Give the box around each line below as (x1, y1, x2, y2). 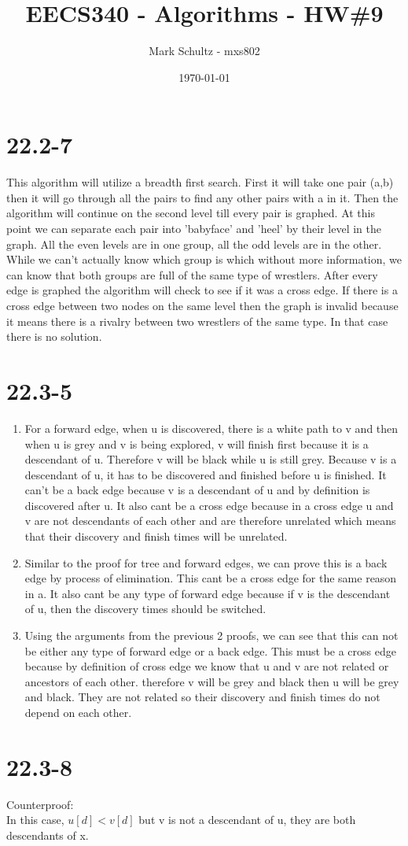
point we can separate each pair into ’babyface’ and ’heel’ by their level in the (6, 220, 381, 237)
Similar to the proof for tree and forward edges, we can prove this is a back (24, 554, 388, 571)
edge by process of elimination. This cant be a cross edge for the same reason (24, 570, 397, 586)
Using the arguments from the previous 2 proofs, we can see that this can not (24, 627, 399, 644)
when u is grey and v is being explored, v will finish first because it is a (24, 435, 369, 452)
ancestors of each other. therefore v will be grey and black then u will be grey (24, 673, 399, 689)
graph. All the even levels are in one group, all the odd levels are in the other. (6, 235, 382, 252)
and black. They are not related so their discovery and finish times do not (24, 689, 380, 705)
